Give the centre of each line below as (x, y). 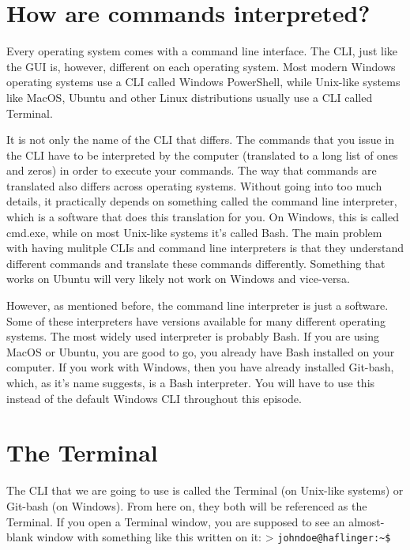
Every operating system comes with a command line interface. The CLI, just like (202, 51)
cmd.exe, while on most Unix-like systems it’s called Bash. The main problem (194, 232)
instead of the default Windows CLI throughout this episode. (154, 398)
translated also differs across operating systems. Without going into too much (194, 185)
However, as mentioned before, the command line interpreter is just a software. (197, 305)
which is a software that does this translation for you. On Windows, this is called (203, 217)
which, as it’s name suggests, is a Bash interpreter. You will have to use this (191, 382)
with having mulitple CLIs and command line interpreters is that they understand (205, 248)
